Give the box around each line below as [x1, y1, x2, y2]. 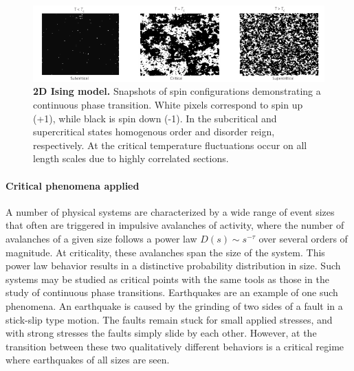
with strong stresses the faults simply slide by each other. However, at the [5, 326, 317, 340]
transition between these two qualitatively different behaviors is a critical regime [5, 339, 344, 353]
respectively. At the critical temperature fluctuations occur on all [33, 137, 307, 152]
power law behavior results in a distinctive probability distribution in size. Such [5, 258, 341, 273]
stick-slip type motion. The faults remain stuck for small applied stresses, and [5, 312, 333, 326]
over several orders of [258, 232, 348, 246]
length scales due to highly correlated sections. [33, 151, 229, 166]
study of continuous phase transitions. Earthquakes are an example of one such [5, 285, 338, 300]
